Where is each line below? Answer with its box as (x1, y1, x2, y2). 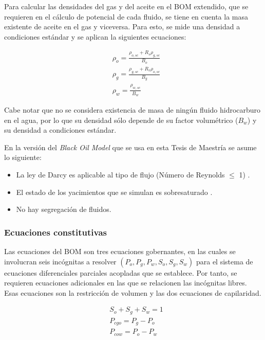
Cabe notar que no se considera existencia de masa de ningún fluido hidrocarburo (4, 104, 261, 115)
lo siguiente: (4, 152, 42, 163)
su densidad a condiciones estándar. (4, 124, 117, 135)
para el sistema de (196, 256, 253, 266)
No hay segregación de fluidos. (16, 204, 111, 214)
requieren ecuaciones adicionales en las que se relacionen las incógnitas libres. (4, 277, 247, 288)
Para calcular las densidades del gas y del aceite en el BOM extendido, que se (4, 1, 249, 11)
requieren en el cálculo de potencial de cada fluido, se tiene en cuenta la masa (4, 11, 249, 22)
